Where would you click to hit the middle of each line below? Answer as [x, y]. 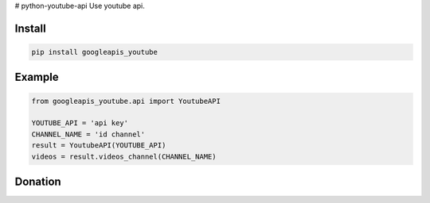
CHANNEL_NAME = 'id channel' [88, 134]
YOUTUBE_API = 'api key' [80, 123]
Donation [38, 181]
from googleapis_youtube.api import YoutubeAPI [126, 101]
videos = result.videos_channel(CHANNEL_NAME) [124, 156]
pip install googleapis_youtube [95, 52]
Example [37, 77]
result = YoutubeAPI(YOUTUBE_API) [99, 146]
